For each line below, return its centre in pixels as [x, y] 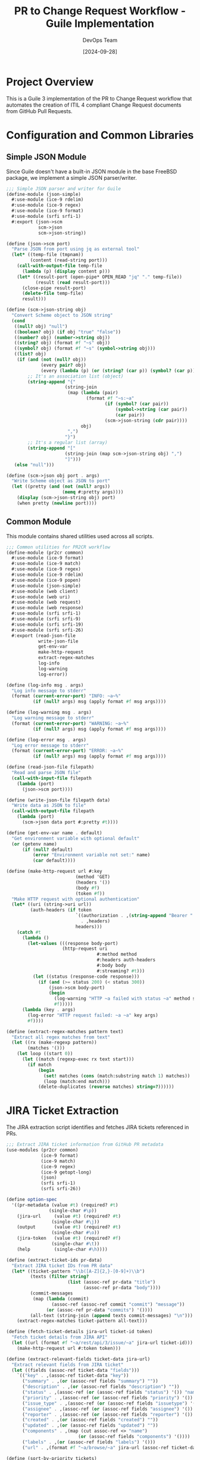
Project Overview [50, 82]
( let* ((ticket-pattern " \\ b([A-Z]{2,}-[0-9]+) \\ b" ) [78, 1271]
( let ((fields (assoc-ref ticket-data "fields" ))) [76, 1370]
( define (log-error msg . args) [46, 740]
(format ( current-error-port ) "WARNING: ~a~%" [70, 723]
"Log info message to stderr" [49, 691]
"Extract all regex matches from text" [61, 1037]
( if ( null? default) [47, 850]
